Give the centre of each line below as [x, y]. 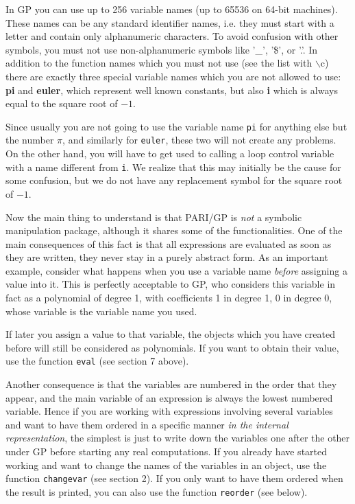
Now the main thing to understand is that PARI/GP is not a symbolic [154, 217]
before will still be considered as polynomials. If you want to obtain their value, [172, 347]
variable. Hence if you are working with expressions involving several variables [169, 411]
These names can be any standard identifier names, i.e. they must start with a [170, 22]
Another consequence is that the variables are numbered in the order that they [171, 384]
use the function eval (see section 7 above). [97, 361]
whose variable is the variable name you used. [101, 311]
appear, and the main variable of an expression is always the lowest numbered [169, 397]
